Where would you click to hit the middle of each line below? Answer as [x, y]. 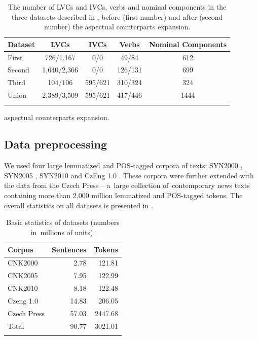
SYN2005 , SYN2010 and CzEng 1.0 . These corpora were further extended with [129, 175]
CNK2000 [23, 263]
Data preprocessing [56, 144]
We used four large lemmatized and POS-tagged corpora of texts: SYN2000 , [123, 165]
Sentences [69, 250]
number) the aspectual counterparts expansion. [117, 27]
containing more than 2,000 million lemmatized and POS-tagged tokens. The [123, 195]
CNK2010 [23, 288]
